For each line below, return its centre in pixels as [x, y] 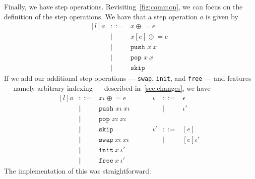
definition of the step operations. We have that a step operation [101, 16]
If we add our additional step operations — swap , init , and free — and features [128, 78]
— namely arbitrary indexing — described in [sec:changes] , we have [107, 88]
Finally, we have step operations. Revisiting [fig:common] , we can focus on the [123, 6]
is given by [222, 16]
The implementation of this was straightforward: [78, 170]
